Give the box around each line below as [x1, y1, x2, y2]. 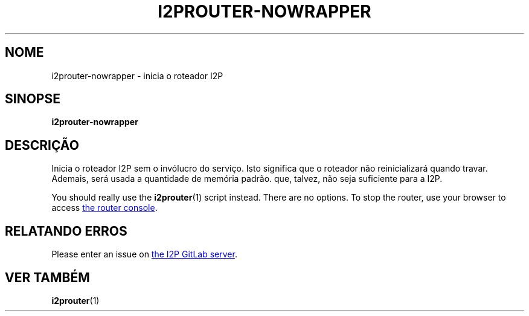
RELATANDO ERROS [5, 223, 127, 239]
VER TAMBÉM [5, 269, 90, 285]
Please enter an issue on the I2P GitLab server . [51, 249, 237, 260]
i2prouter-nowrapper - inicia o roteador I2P [51, 70, 223, 81]
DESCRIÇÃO [5, 137, 79, 153]
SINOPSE [5, 91, 60, 107]
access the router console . [51, 202, 158, 213]
